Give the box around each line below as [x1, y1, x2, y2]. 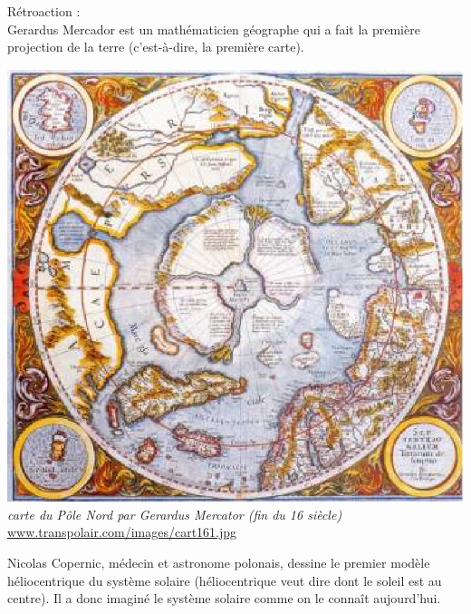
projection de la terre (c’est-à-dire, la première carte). [7, 37, 304, 56]
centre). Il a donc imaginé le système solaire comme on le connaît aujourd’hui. [7, 589, 441, 608]
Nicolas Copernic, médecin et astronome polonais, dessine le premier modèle [7, 552, 430, 571]
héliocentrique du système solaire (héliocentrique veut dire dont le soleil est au [7, 570, 442, 590]
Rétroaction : [7, 2, 81, 20]
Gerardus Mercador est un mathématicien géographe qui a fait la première [7, 19, 420, 38]
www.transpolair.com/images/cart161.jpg [7, 522, 237, 541]
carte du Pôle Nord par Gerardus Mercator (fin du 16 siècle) [7, 504, 342, 523]
